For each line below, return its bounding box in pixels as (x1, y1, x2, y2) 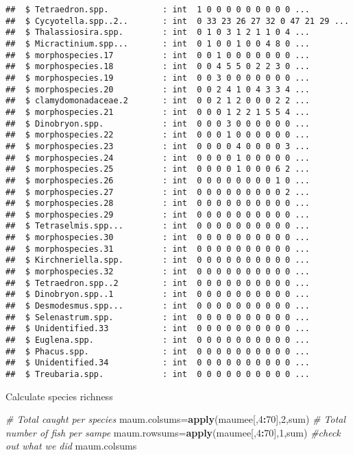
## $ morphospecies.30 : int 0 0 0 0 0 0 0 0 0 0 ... (5, 233, 310, 243)
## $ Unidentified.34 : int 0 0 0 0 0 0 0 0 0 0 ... (5, 358, 310, 368)
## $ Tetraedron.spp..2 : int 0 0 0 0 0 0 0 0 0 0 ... (5, 278, 310, 288)
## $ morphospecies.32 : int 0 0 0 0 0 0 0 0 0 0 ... (5, 267, 310, 277)
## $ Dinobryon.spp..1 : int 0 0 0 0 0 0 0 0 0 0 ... (5, 289, 310, 300)
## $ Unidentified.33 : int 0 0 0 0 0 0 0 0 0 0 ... (5, 324, 310, 334)
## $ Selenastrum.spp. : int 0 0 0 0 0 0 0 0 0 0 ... (5, 312, 310, 322)
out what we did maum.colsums (5, 439, 137, 453)
